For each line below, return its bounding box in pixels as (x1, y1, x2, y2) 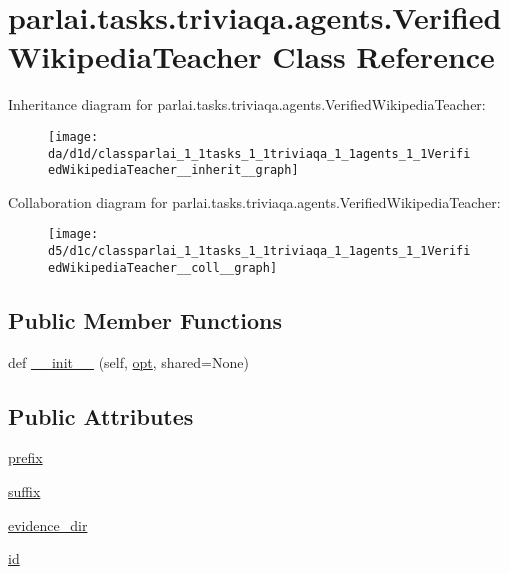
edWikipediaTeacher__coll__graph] (48, 260, 278, 275)
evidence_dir (8, 514, 88, 535)
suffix (8, 481, 41, 502)
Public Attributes (8, 400, 194, 431)
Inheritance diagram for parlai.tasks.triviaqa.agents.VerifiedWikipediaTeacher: (8, 94, 486, 115)
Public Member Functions (8, 304, 282, 335)
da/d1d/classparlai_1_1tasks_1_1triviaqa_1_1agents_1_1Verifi (48, 146, 471, 161)
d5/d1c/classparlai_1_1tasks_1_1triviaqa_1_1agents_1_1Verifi (48, 244, 471, 259)
